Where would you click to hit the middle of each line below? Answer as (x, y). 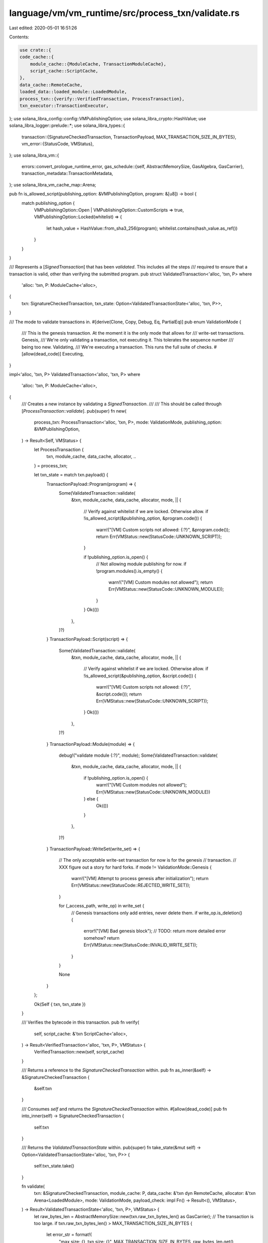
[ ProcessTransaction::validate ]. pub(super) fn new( (74, 411)
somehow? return (102, 938)
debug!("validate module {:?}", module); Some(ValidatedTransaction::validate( (138, 755)
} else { (91, 799)
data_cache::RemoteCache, (51, 85)
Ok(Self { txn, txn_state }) (60, 1004)
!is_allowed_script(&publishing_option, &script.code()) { (140, 676)
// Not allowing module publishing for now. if (141, 564)
